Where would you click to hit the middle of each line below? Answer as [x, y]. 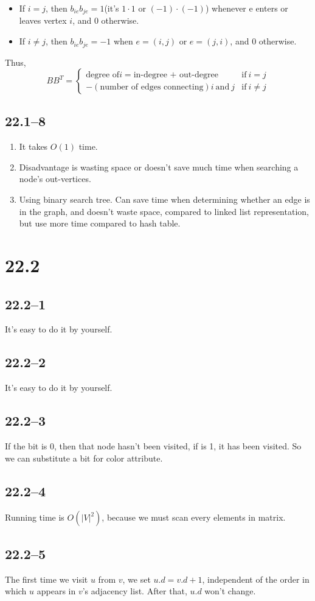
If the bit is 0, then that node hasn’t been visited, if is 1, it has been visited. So [153, 446]
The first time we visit [47, 579]
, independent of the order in [256, 579]
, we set [137, 579]
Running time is [35, 517]
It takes [33, 146]
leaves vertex [43, 20]
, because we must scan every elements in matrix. [194, 517]
